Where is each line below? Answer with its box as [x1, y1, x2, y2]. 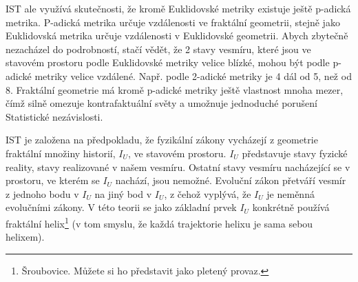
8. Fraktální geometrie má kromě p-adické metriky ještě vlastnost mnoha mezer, [6, 82, 344, 97]
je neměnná [266, 186, 315, 201]
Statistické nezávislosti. [6, 109, 103, 123]
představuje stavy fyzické [242, 145, 348, 160]
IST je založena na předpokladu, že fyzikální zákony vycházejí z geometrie [6, 132, 318, 147]
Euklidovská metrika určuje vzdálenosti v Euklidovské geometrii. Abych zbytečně [6, 28, 348, 43]
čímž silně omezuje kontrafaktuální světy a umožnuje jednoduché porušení [6, 96, 317, 110]
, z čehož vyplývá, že [164, 186, 251, 201]
